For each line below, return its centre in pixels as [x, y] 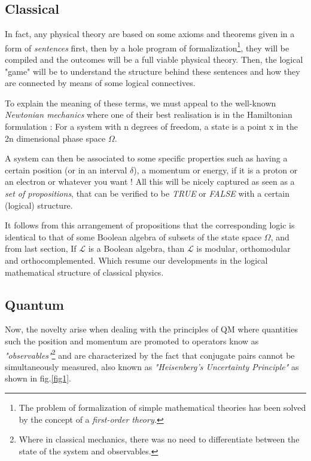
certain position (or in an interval [66, 170]
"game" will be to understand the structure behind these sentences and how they [153, 71]
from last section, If [41, 248]
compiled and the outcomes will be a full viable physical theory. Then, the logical [154, 59]
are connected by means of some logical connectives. [100, 83]
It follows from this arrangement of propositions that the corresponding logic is [150, 225]
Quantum [34, 304]
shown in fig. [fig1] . [38, 378]
